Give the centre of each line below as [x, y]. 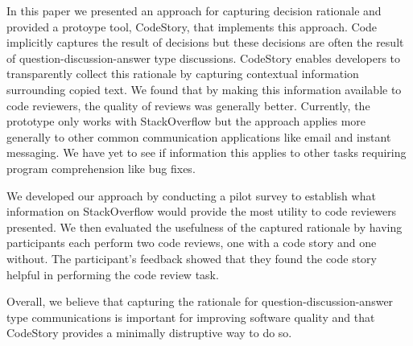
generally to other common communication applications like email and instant [199, 136]
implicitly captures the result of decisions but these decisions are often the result [205, 42]
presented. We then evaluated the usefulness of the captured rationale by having [204, 227]
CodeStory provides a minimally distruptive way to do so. [149, 333]
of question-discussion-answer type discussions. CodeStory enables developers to [204, 58]
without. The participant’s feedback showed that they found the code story [192, 258]
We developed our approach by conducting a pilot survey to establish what [191, 195]
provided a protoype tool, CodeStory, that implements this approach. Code [192, 26]
